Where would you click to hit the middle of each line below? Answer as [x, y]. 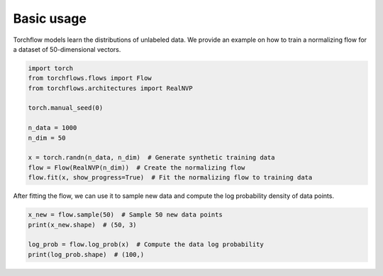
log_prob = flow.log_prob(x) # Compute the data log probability [146, 244]
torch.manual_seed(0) [66, 108]
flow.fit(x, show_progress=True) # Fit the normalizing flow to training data [170, 178]
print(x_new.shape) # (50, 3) [83, 225]
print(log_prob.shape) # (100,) [86, 254]
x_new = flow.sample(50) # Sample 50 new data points [125, 215]
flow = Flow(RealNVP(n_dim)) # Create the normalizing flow [137, 167]
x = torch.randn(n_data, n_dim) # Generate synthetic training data [151, 158]
